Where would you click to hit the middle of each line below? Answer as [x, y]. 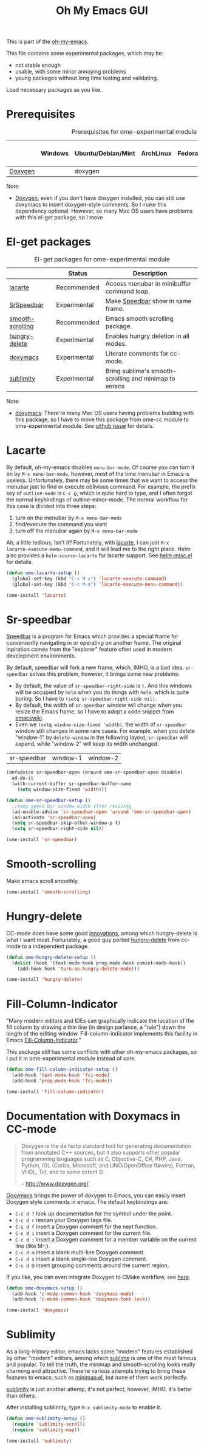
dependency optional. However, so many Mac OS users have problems [104, 211]
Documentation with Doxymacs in [93, 1116]
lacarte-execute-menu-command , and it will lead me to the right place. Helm [99, 549]
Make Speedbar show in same [148, 301]
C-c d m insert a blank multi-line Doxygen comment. [80, 1252]
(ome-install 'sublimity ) [39, 1441]
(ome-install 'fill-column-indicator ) [55, 1091]
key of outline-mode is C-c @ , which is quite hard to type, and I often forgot [99, 493]
